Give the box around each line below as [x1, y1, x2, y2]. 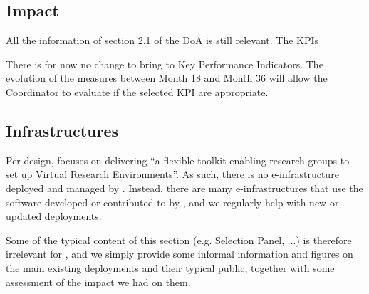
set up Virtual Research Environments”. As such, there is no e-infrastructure [6, 167, 339, 182]
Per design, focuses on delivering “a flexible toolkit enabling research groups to [6, 152, 350, 167]
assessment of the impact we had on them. [6, 274, 191, 289]
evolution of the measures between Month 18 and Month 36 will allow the [6, 70, 328, 85]
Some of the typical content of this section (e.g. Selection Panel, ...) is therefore [6, 232, 352, 247]
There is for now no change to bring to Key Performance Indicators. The [6, 56, 323, 71]
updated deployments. [6, 209, 102, 224]
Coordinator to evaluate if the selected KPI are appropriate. [6, 84, 269, 99]
